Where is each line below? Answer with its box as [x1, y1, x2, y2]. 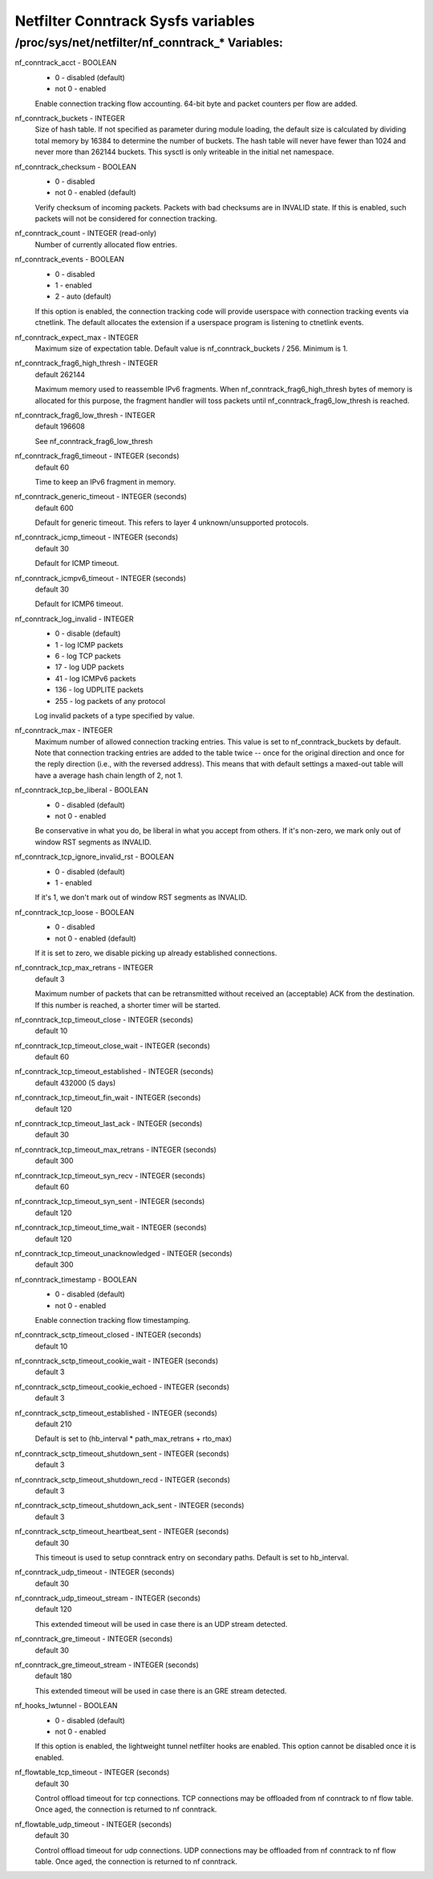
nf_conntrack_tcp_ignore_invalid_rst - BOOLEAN [14, 852, 174, 862]
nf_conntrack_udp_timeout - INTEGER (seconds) [14, 1568, 176, 1577]
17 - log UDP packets [55, 662, 124, 672]
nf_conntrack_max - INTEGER [14, 726, 113, 735]
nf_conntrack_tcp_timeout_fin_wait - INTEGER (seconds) [14, 1092, 201, 1103]
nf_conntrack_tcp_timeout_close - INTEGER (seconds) [14, 1015, 194, 1024]
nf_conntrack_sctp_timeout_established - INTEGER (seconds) [14, 1408, 218, 1417]
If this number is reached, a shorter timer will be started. [34, 1000, 221, 1010]
